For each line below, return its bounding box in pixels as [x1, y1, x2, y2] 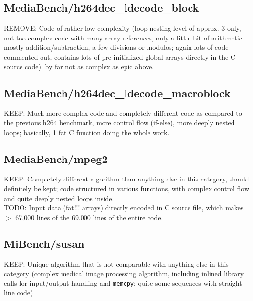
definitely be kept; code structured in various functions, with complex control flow [4, 183, 250, 193]
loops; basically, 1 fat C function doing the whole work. [4, 127, 169, 137]
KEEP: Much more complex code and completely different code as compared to [4, 108, 242, 118]
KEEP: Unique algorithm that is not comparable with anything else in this [4, 259, 229, 269]
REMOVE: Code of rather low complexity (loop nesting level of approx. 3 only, [4, 23, 241, 33]
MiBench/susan [4, 236, 84, 251]
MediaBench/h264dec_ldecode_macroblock [4, 85, 231, 100]
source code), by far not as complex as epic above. [4, 61, 154, 71]
